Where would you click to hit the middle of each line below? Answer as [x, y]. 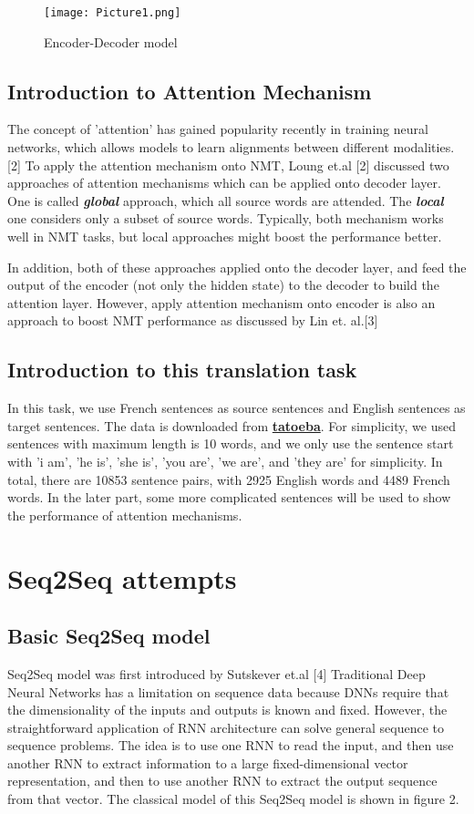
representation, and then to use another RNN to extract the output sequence [222, 781]
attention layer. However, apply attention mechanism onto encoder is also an [222, 302]
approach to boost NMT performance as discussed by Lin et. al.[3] [193, 320]
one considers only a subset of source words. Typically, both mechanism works [226, 218]
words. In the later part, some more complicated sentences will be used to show [229, 497]
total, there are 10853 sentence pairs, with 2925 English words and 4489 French [229, 479]
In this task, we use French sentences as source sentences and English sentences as [237, 408]
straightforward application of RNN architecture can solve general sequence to [226, 727]
